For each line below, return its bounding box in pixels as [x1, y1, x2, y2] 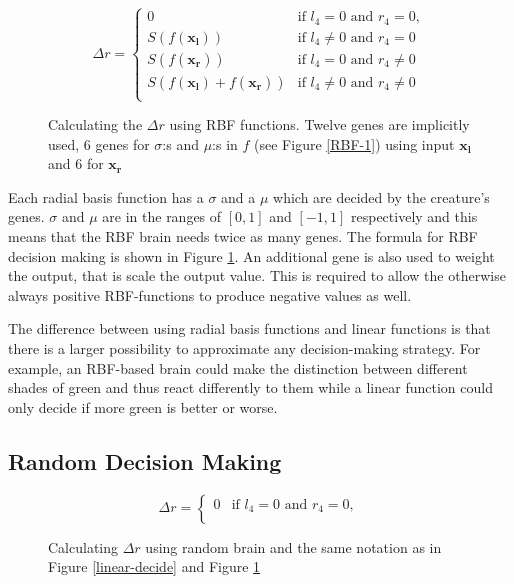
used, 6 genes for [48, 133, 150, 154]
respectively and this [351, 206, 478, 227]
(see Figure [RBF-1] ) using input [254, 133, 455, 154]
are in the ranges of [102, 206, 222, 227]
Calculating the [48, 114, 143, 135]
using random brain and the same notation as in [145, 536, 442, 557]
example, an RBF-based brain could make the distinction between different [8, 357, 468, 378]
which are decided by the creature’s [273, 186, 490, 207]
